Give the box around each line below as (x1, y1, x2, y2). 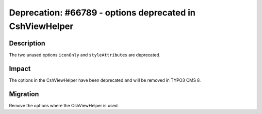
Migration (9, 90, 39, 98)
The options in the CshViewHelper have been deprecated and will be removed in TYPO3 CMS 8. (9, 77, 201, 83)
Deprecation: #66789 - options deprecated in (9, 7, 196, 18)
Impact (9, 64, 31, 72)
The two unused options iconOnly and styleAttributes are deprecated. (9, 52, 161, 57)
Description (9, 39, 46, 47)
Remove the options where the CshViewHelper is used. (9, 102, 119, 108)
